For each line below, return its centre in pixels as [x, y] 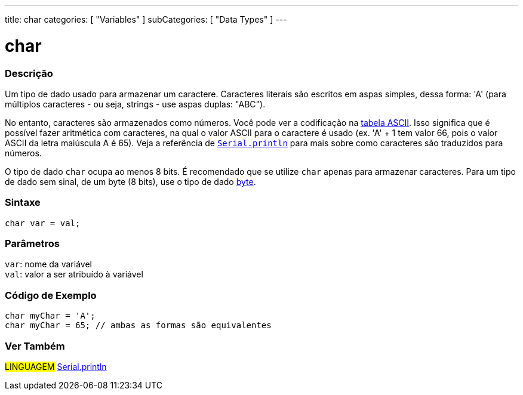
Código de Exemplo [51, 295]
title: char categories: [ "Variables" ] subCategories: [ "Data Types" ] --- [146, 19]
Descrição [29, 73]
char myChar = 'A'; [50, 316]
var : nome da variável [48, 264]
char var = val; [43, 223]
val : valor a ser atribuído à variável [74, 274]
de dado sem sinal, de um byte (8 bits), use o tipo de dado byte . [130, 181]
